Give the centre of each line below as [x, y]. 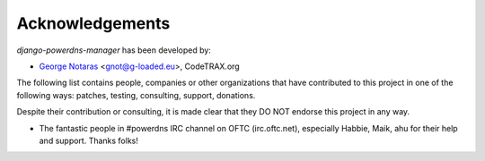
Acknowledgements [93, 23]
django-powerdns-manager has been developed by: [114, 50]
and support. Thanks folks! [89, 140]
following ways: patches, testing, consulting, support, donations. [136, 95]
